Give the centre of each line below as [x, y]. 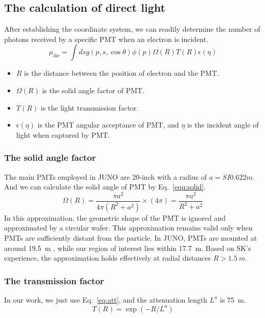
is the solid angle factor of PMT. [93, 90]
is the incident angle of [223, 125]
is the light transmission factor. [90, 107]
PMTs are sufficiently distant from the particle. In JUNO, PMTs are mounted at [131, 237]
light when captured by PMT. [63, 134]
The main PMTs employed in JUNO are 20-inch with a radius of [106, 176]
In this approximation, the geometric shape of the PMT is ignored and [115, 217]
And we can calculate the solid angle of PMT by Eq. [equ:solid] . [105, 187]
